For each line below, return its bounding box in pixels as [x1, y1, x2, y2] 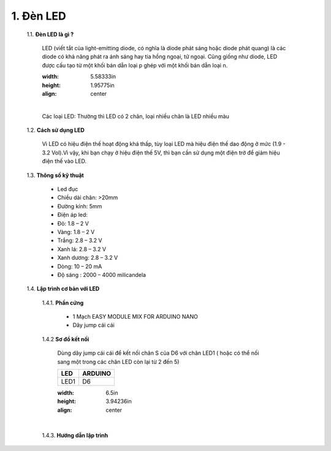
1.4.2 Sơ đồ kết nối [42, 335, 89, 343]
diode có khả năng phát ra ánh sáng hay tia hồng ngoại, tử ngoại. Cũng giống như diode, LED [42, 53, 278, 61]
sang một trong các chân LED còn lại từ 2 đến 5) [57, 358, 180, 365]
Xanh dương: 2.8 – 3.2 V [57, 254, 118, 262]
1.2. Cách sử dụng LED [26, 126, 85, 134]
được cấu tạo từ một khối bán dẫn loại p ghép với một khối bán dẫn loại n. [42, 61, 228, 69]
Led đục [57, 186, 78, 193]
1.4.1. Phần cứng [42, 299, 84, 306]
